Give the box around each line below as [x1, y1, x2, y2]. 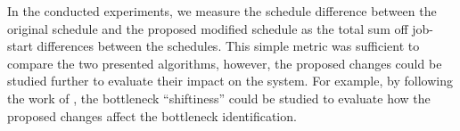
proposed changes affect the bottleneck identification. [7, 106, 297, 125]
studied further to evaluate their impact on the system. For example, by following [7, 71, 453, 90]
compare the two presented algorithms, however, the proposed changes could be [7, 53, 442, 72]
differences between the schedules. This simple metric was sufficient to [37, 37, 420, 55]
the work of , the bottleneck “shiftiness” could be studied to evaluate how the [7, 88, 431, 107]
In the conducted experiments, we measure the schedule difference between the [7, 2, 437, 20]
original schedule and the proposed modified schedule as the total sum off [7, 19, 408, 37]
